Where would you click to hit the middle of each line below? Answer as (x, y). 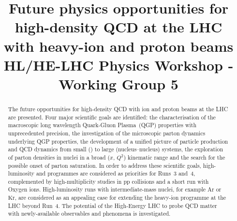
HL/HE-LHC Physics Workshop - (118, 65)
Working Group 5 (118, 83)
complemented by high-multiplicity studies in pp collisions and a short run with (108, 181)
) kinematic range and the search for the (174, 157)
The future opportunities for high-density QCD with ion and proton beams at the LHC (118, 109)
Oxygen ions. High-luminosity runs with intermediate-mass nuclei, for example (107, 189)
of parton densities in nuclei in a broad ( (59, 157)
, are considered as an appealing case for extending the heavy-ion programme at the (120, 198)
